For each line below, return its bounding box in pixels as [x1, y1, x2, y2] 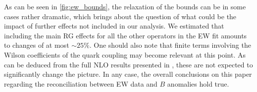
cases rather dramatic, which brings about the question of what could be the [4, 11, 237, 21]
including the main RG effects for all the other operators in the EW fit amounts [4, 30, 247, 40]
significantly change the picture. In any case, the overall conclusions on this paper [4, 69, 252, 79]
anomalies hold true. [167, 78, 229, 89]
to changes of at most [4, 40, 69, 50]
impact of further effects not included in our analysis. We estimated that [4, 21, 224, 31]
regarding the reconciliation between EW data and [4, 78, 157, 89]
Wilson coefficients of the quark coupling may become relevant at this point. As [4, 49, 246, 60]
